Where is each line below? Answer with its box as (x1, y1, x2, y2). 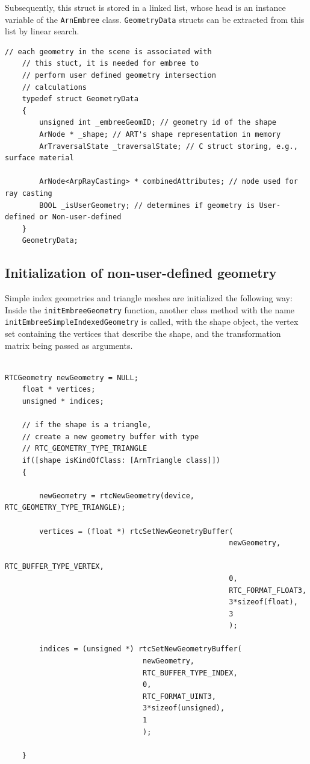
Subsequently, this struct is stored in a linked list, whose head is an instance (5, 1, 286, 13)
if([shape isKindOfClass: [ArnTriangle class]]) (22, 456, 220, 465)
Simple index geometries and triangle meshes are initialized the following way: (5, 292, 293, 304)
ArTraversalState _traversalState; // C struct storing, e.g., (39, 142, 298, 151)
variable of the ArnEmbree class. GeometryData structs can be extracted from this (5, 13, 305, 25)
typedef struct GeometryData (22, 95, 138, 104)
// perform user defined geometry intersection (22, 71, 216, 80)
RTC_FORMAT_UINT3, (143, 692, 216, 701)
